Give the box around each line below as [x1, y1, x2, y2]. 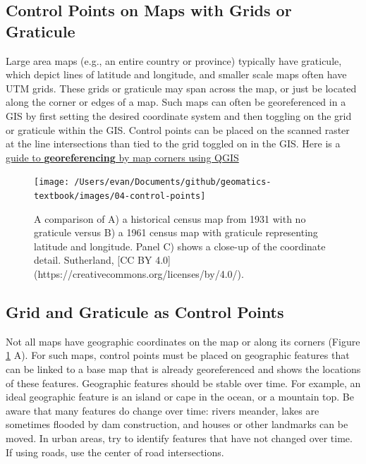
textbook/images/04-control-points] [34, 191, 206, 201]
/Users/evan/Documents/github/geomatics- [74, 177, 272, 188]
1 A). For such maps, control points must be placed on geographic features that [6, 348, 350, 362]
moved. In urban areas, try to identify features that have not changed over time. [6, 430, 353, 445]
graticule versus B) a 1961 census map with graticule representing [34, 225, 318, 240]
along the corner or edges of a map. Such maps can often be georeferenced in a [6, 94, 346, 109]
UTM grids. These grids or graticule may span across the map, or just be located [6, 80, 357, 95]
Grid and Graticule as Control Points [6, 301, 284, 323]
